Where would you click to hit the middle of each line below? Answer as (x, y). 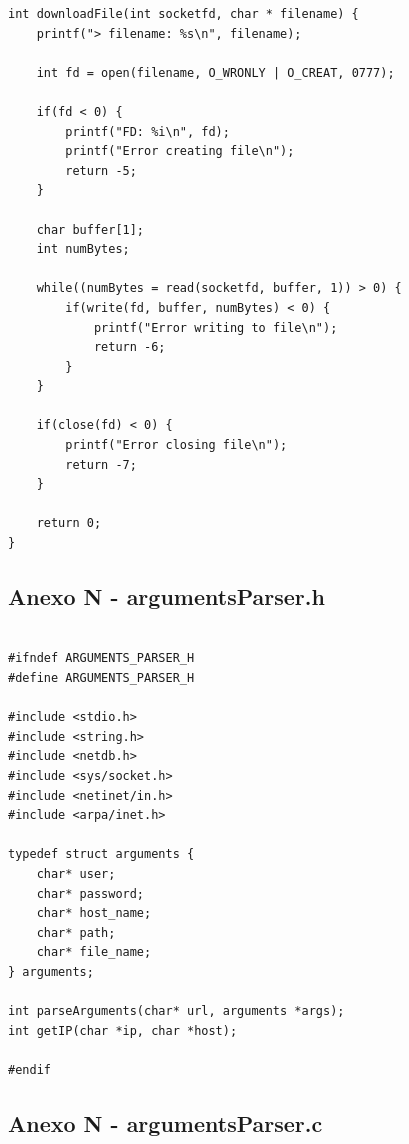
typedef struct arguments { (101, 854)
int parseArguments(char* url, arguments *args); (176, 1011)
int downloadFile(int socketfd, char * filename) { (183, 14)
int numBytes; (83, 249)
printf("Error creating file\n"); (180, 151)
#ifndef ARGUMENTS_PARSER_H (101, 658)
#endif (29, 1069)
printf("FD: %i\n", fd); (147, 131)
